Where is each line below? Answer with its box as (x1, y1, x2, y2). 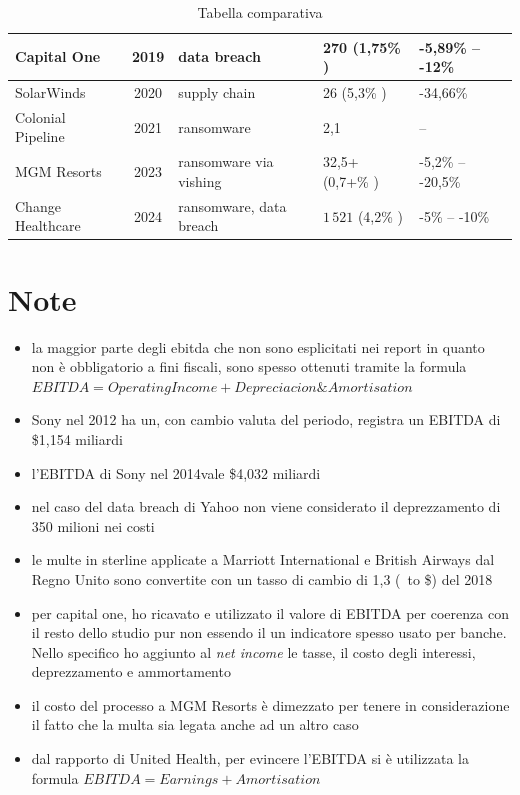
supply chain (178, 82, 256, 103)
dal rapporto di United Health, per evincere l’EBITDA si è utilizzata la (31, 748, 469, 769)
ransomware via (178, 151, 274, 172)
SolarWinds (15, 82, 86, 103)
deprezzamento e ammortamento (31, 661, 231, 682)
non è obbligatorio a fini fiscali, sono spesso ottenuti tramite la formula (31, 356, 467, 377)
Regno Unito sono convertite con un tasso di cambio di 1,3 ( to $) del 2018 (31, 568, 493, 589)
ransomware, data (178, 195, 287, 216)
